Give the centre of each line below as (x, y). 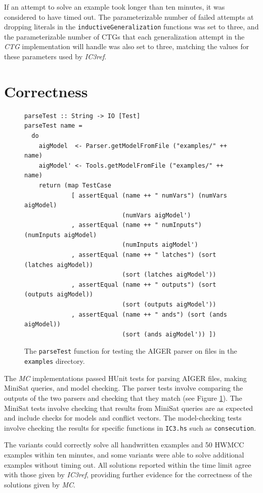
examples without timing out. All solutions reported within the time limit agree (128, 464)
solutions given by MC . (40, 484)
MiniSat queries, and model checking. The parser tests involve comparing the (124, 388)
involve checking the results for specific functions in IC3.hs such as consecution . (130, 427)
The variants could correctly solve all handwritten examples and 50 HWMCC (124, 445)
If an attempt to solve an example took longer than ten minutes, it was (115, 7)
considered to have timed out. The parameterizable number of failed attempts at (129, 16)
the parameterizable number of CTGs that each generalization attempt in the (124, 36)
